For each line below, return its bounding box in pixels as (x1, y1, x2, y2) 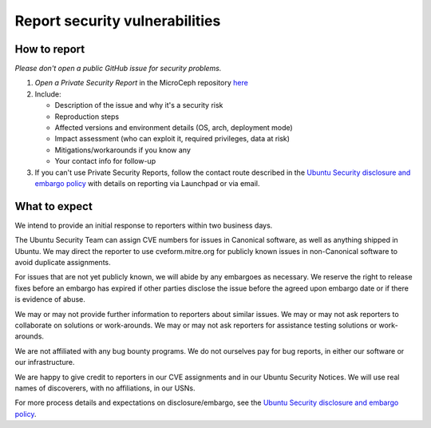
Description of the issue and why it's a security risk (54, 101, 223, 110)
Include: (34, 89, 61, 99)
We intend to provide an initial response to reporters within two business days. (14, 220, 273, 230)
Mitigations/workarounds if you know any (54, 145, 192, 155)
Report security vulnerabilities (14, 12, 221, 30)
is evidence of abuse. (14, 295, 85, 304)
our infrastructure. (14, 358, 75, 367)
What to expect (14, 200, 93, 213)
